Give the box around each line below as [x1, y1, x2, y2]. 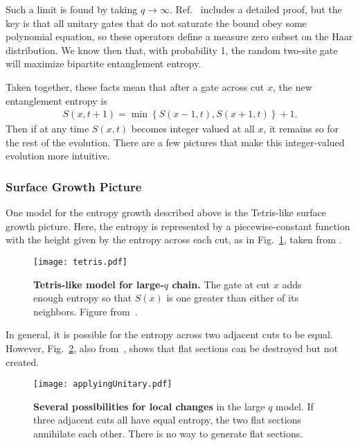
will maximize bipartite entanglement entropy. [6, 56, 202, 71]
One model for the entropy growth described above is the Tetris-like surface [6, 205, 326, 220]
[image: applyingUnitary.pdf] [33, 379, 172, 390]
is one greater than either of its [166, 290, 298, 305]
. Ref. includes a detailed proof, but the [169, 2, 342, 16]
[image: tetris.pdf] [33, 256, 128, 267]
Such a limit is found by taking [6, 2, 138, 16]
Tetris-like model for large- [33, 277, 164, 291]
